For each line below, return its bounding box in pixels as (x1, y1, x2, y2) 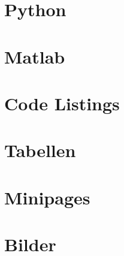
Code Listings (4, 91, 120, 115)
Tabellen (4, 138, 76, 162)
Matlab (4, 44, 65, 68)
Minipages (4, 185, 90, 209)
